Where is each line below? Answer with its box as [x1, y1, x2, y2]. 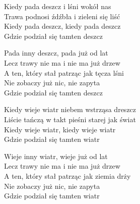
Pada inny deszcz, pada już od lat [4, 47, 108, 58]
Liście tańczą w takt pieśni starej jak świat [4, 114, 136, 124]
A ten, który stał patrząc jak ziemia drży [4, 170, 131, 181]
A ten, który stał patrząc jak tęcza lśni [4, 67, 124, 78]
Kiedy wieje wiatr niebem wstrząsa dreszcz [4, 104, 136, 115]
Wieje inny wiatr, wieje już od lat [4, 150, 108, 161]
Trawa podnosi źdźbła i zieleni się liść [4, 11, 120, 21]
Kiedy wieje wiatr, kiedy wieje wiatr [4, 124, 116, 134]
